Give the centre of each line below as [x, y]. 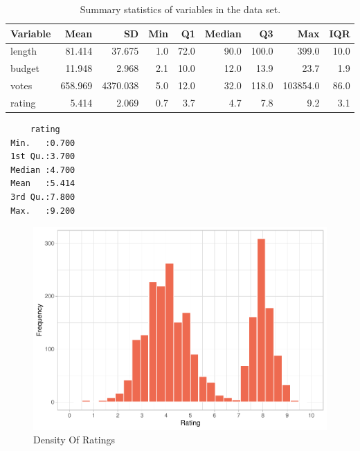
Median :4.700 [43, 170]
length [24, 51]
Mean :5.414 [43, 184]
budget [25, 68]
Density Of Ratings [74, 440]
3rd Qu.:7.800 [43, 197]
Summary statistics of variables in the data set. [180, 9]
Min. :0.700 [43, 143]
